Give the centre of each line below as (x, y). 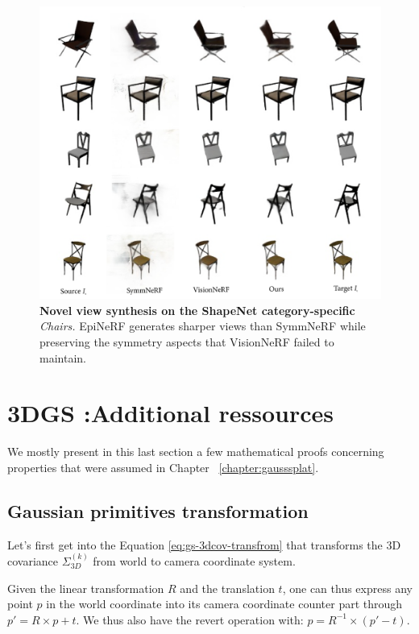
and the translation (227, 588)
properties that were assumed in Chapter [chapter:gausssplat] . (163, 467)
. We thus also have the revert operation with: (190, 619)
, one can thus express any (347, 588)
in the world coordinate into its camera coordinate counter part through (224, 604)
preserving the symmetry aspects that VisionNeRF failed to (187, 341)
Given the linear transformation (86, 588)
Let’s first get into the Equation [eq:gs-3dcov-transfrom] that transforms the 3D (204, 544)
